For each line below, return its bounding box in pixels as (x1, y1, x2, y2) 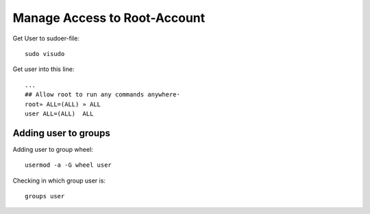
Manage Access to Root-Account (12, 10, 206, 25)
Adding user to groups (12, 127, 111, 139)
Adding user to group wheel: (12, 145, 94, 153)
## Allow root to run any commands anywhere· (25, 91, 181, 98)
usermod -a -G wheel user (25, 161, 112, 169)
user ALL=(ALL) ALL (25, 109, 94, 118)
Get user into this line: (12, 65, 75, 73)
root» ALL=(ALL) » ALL (25, 100, 101, 108)
